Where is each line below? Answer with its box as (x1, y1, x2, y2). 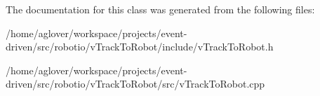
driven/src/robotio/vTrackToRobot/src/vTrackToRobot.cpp (6, 76, 265, 91)
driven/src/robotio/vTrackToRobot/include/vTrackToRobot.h (6, 39, 274, 54)
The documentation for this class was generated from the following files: (6, 2, 315, 16)
